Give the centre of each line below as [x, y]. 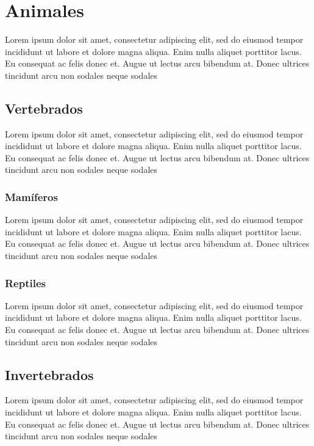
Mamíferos [31, 197]
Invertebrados [49, 374]
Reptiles [25, 283]
